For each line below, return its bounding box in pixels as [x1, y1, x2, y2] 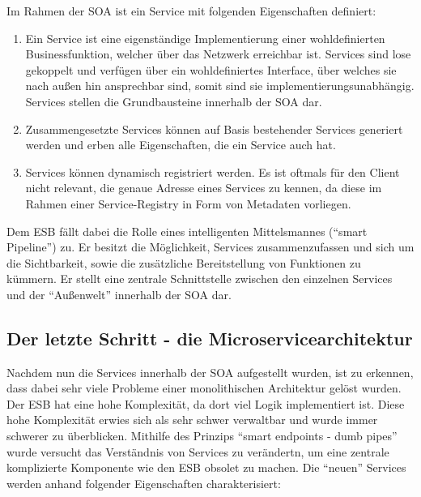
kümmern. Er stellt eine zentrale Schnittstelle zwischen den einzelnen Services [6, 270, 393, 287]
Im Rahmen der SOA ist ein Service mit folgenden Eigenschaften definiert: [6, 2, 376, 19]
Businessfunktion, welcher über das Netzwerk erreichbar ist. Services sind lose [25, 45, 411, 62]
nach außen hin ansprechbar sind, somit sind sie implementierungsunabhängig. [25, 77, 415, 94]
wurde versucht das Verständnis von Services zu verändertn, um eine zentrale [6, 443, 389, 460]
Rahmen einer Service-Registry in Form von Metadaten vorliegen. [25, 195, 351, 212]
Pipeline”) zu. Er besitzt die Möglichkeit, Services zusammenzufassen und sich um [6, 238, 415, 255]
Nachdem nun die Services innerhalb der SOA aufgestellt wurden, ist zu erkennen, [6, 363, 414, 380]
